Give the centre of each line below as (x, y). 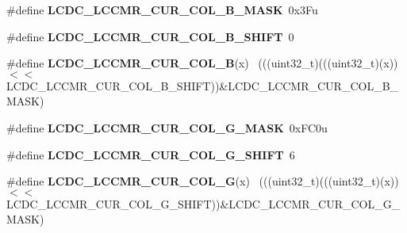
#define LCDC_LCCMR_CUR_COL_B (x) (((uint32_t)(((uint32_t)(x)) (202, 63)
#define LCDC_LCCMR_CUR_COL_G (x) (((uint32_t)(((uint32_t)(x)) (203, 181)
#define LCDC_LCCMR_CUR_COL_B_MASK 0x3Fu (162, 10)
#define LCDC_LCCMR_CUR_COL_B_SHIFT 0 (150, 36)
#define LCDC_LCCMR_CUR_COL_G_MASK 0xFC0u (167, 127)
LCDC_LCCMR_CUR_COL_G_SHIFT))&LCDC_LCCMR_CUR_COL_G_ (203, 203)
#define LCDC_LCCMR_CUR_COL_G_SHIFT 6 (151, 154)
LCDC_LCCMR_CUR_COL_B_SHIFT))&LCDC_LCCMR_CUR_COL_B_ (203, 85)
